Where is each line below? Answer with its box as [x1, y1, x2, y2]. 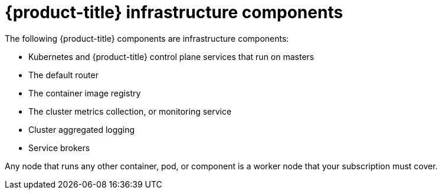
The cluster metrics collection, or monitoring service [28, 106, 232, 116]
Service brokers [28, 142, 90, 153]
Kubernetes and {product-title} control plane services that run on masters [28, 51, 315, 62]
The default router [28, 69, 99, 80]
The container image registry [28, 88, 141, 98]
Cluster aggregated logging [28, 124, 135, 135]
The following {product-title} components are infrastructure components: [5, 33, 289, 44]
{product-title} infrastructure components [5, 2, 343, 22]
